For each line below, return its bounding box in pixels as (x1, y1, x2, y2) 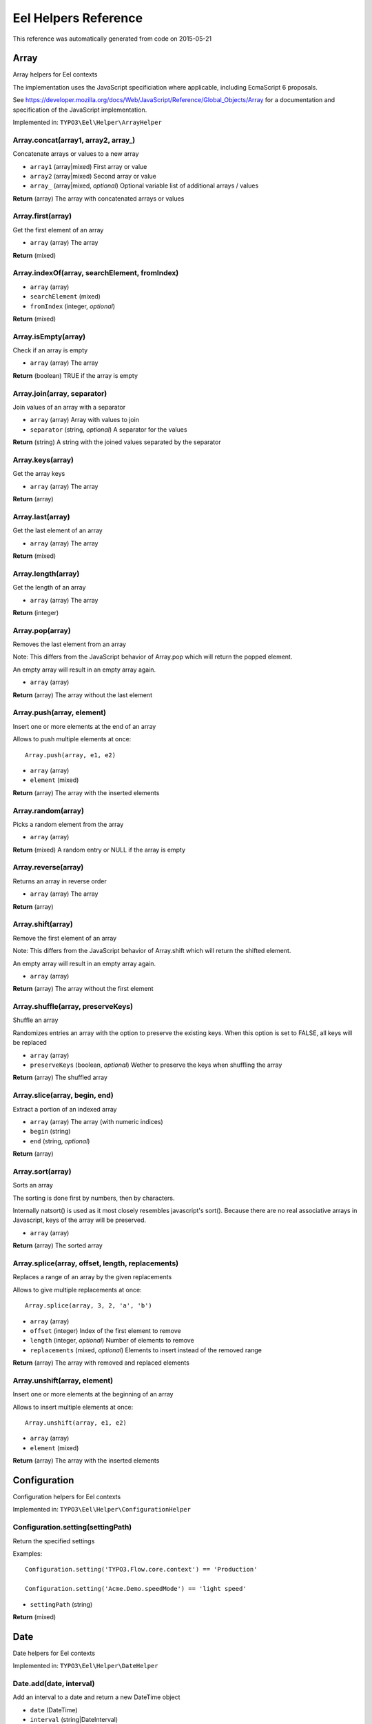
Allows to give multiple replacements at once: (12, 1285, 142, 1294)
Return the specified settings (12, 1536, 95, 1545)
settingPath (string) (30, 1600, 93, 1608)
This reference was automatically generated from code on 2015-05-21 (12, 34, 212, 43)
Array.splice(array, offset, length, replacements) (12, 1259, 179, 1268)
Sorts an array (12, 1181, 53, 1190)
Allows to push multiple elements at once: (12, 735, 132, 743)
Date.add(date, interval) (12, 1679, 95, 1688)
